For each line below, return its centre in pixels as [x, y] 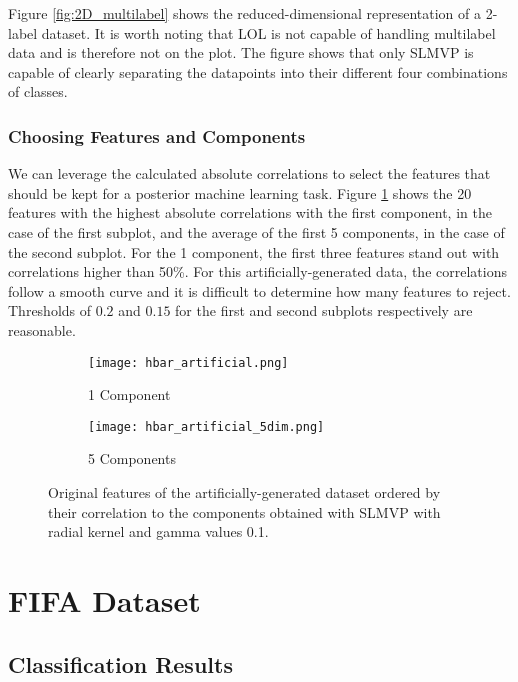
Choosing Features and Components [157, 135]
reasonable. [42, 329]
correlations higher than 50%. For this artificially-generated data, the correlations [257, 271]
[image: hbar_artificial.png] [188, 362]
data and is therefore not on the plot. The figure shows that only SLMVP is [241, 52]
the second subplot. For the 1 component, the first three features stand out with [254, 251]
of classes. [38, 91]
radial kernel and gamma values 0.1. [158, 531]
